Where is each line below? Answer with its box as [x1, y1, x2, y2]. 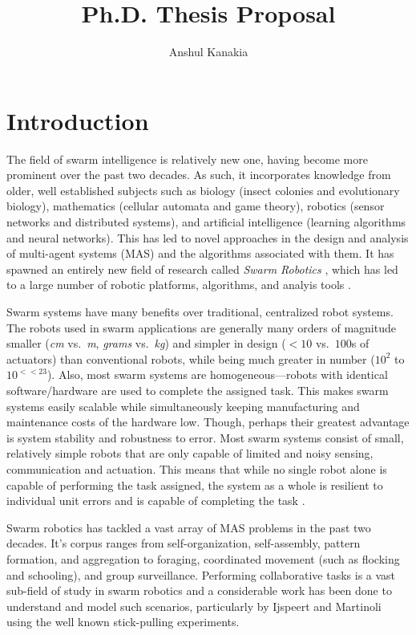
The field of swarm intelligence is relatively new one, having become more [6, 150, 368, 167]
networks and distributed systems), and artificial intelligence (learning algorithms [6, 214, 406, 230]
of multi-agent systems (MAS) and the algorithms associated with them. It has [6, 245, 394, 262]
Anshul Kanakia [168, 43, 248, 60]
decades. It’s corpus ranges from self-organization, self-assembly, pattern [6, 535, 361, 552]
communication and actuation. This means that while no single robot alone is [6, 460, 387, 477]
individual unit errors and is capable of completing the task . [6, 492, 305, 509]
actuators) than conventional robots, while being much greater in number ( [6, 350, 375, 367]
